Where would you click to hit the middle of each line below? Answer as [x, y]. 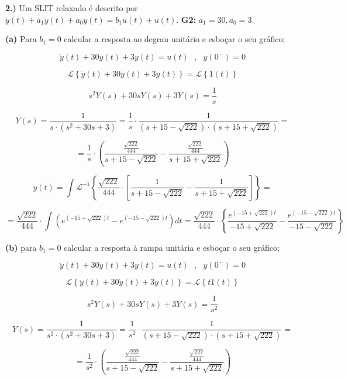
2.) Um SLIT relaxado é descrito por [72, 8]
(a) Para [21, 39]
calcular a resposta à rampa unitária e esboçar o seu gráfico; [172, 247]
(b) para [21, 247]
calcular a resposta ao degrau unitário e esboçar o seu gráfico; [175, 39]
